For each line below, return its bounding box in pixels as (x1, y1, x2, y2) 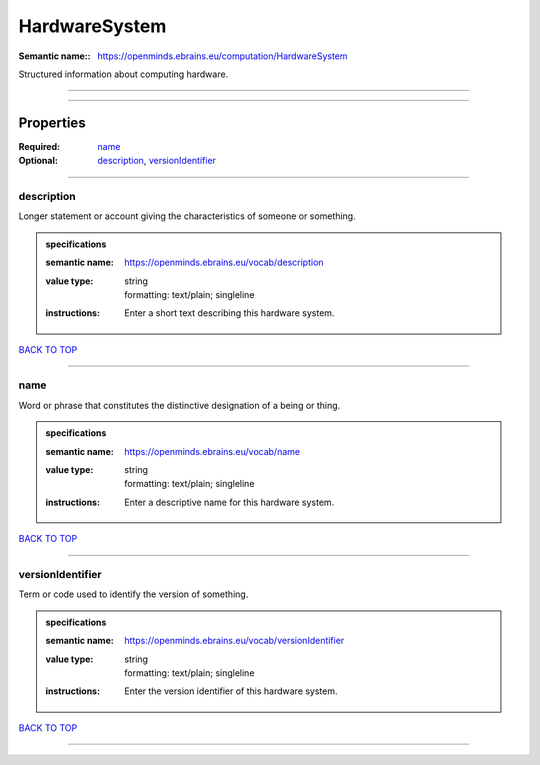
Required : (18, 140, 60, 152)
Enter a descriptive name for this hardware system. (124, 496, 335, 508)
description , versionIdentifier (97, 155, 217, 167)
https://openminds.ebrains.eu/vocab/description (124, 256, 324, 269)
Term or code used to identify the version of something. (18, 588, 249, 600)
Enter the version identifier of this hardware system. (124, 685, 339, 697)
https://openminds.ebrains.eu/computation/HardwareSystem (97, 50, 349, 62)
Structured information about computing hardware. (18, 68, 229, 80)
